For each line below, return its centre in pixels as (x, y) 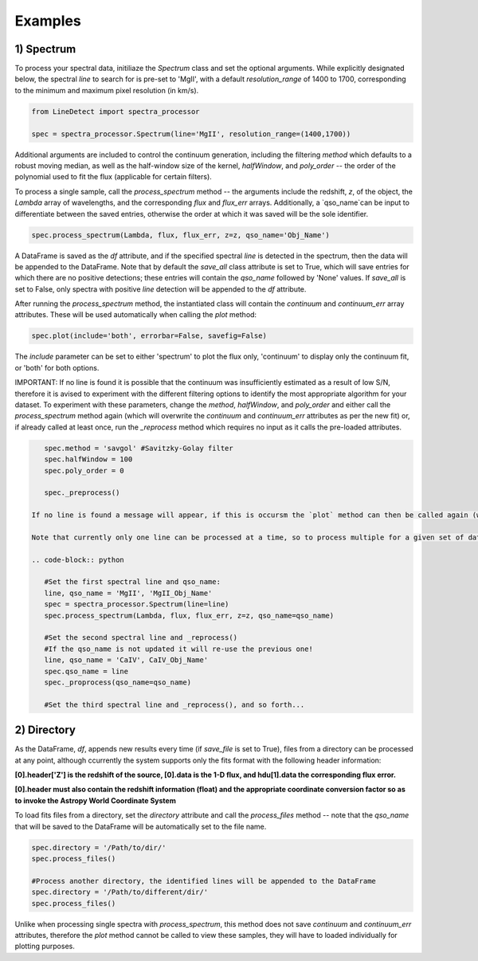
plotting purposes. (45, 946)
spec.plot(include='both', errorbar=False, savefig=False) (149, 336)
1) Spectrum (45, 49)
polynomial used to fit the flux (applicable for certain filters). (114, 177)
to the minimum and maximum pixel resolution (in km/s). (107, 90)
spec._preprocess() (82, 493)
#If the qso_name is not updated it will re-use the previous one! (179, 649)
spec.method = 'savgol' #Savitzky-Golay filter (139, 448)
